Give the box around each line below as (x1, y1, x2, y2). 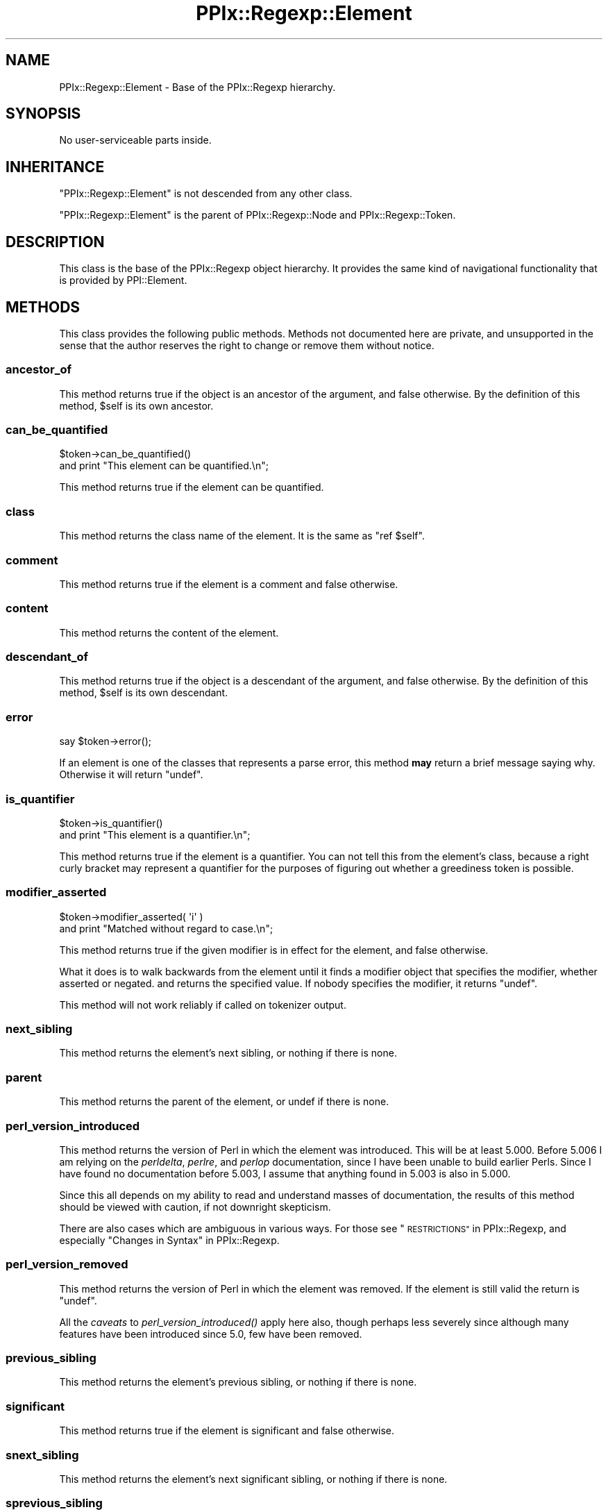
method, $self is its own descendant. (59, 687, 228, 699)
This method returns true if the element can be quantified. (59, 481, 324, 494)
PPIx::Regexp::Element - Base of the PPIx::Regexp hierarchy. (59, 81, 336, 93)
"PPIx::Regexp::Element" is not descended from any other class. (59, 187, 353, 200)
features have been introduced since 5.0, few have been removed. (59, 1327, 362, 1340)
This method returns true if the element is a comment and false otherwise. (59, 578, 398, 590)
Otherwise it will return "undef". (59, 768, 203, 781)
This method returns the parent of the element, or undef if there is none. (59, 1095, 389, 1108)
